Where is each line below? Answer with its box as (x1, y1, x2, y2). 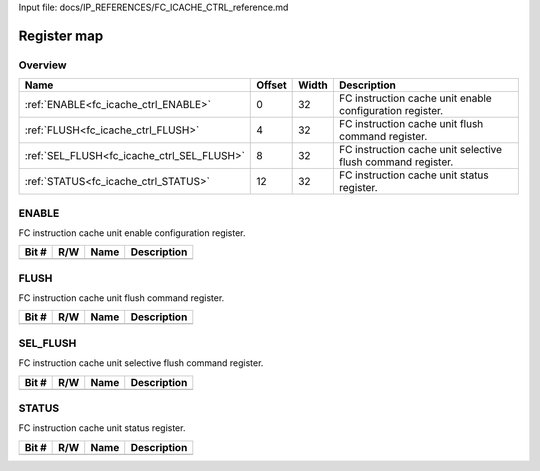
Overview (18, 58, 67, 72)
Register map (18, 27, 104, 44)
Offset (256, 78, 287, 92)
